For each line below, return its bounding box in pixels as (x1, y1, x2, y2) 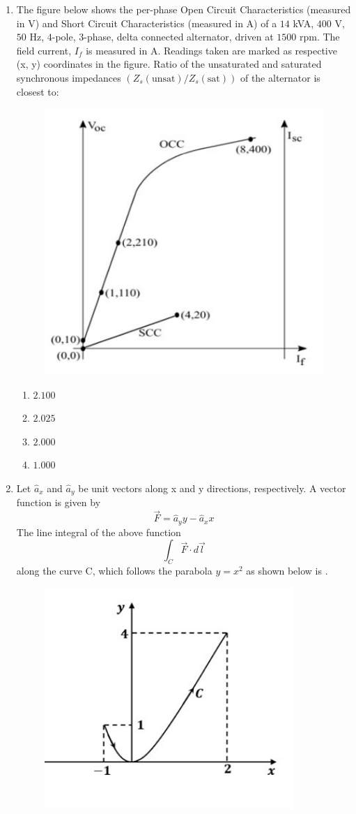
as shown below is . (246, 563, 328, 578)
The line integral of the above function (16, 524, 181, 539)
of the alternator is (240, 70, 320, 84)
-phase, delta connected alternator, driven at (84, 29, 274, 44)
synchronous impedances (16, 70, 121, 84)
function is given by (16, 495, 101, 510)
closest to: (16, 84, 59, 98)
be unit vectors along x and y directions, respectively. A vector (78, 480, 346, 495)
